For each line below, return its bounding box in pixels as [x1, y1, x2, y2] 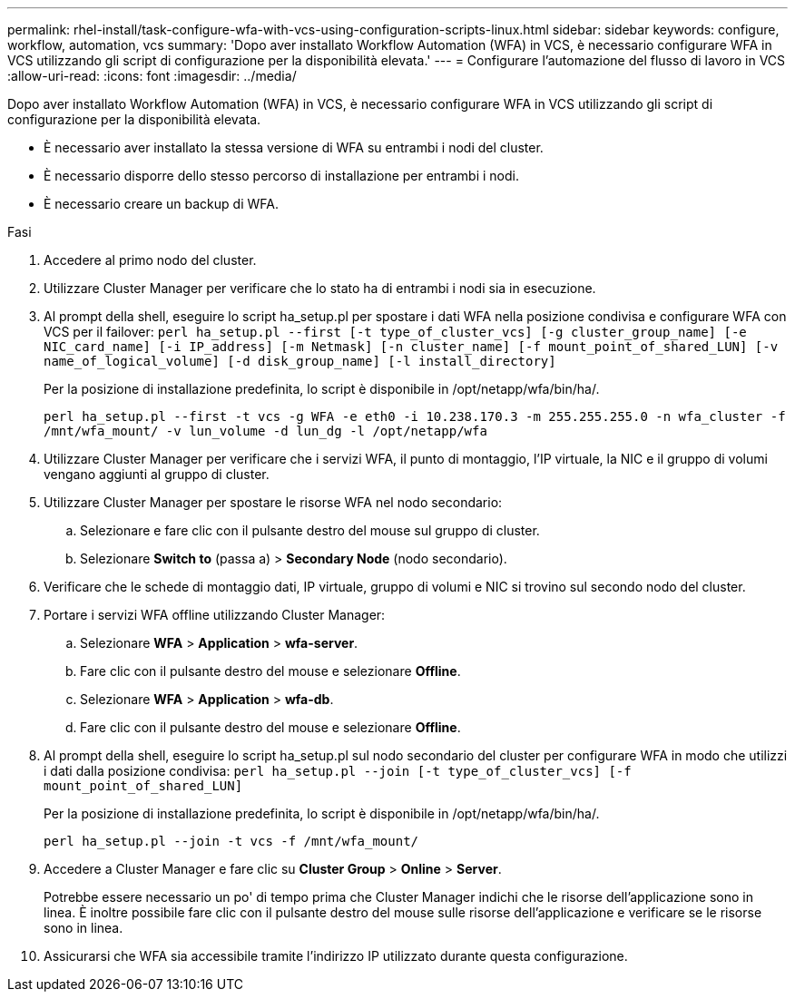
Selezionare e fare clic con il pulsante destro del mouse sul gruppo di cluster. [80, 523, 540, 538]
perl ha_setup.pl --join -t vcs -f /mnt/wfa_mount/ [44, 834, 419, 848]
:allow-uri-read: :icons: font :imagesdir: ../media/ [7, 68, 297, 83]
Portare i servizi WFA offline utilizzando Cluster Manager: [44, 607, 386, 622]
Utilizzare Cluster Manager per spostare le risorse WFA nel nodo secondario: [44, 495, 503, 510]
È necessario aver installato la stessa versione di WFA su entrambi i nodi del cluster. [44, 140, 544, 155]
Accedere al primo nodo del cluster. [44, 252, 257, 268]
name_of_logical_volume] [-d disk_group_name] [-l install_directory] [44, 354, 556, 368]
